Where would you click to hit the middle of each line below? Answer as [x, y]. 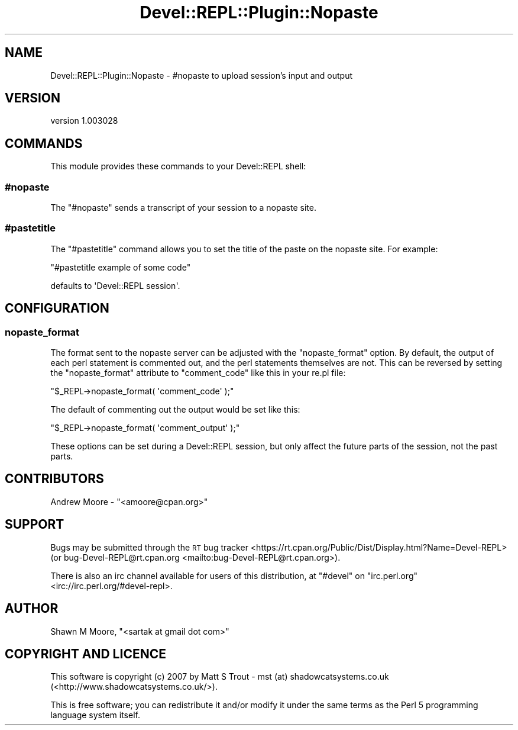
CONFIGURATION [57, 308]
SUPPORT [35, 525]
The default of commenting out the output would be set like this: [175, 409]
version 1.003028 [84, 121]
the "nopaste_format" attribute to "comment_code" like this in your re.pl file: [198, 373]
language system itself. [95, 715]
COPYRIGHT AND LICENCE [85, 654]
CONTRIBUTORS [54, 479]
